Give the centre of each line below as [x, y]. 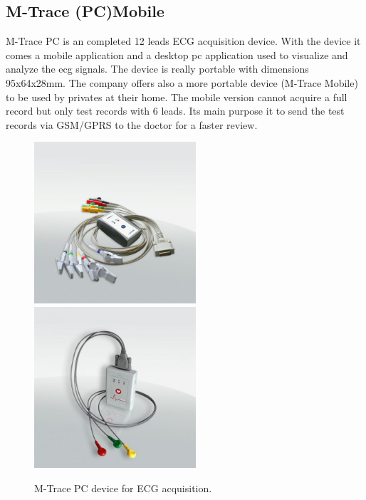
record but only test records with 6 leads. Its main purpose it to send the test [175, 111]
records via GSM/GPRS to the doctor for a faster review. [132, 124]
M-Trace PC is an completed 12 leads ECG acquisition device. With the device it [183, 41]
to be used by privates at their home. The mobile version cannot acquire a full [177, 97]
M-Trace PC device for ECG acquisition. [123, 488]
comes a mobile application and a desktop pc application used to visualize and [177, 54]
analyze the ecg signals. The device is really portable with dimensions [157, 69]
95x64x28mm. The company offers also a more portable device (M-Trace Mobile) [182, 82]
